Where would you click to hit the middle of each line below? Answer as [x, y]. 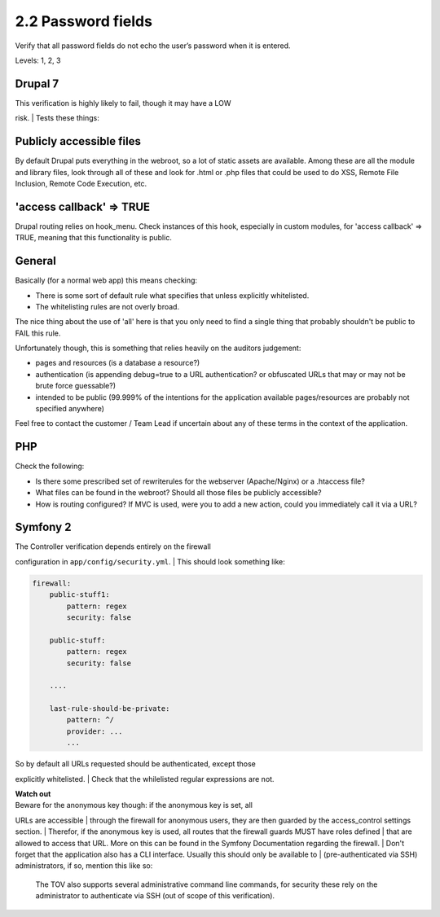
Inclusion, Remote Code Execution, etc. [81, 183]
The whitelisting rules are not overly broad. [107, 306]
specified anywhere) [70, 409]
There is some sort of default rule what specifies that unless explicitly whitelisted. [172, 295]
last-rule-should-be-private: [110, 709]
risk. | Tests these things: [57, 118]
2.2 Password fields [84, 21]
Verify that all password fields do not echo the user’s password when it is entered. [153, 46]
